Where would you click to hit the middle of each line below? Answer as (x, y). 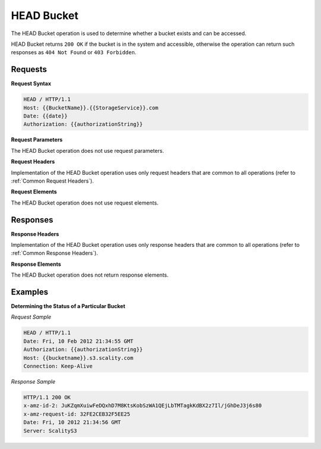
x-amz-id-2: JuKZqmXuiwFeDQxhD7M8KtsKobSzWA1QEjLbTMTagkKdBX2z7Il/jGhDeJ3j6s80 (143, 406)
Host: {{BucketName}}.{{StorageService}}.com (91, 108)
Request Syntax (31, 84)
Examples (30, 292)
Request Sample (31, 317)
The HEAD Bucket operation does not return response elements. (90, 275)
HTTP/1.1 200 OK (47, 398)
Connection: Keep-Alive (58, 366)
